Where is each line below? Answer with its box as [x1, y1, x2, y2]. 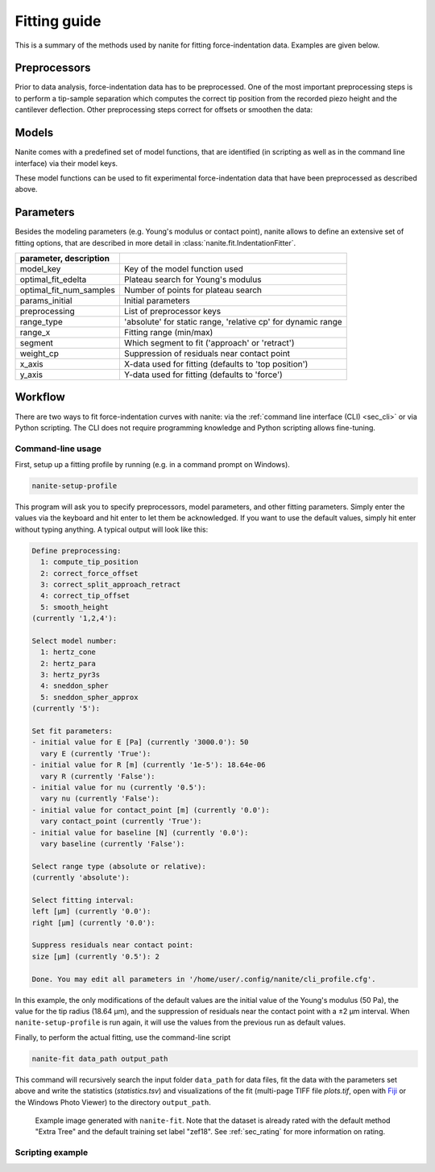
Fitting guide [14, 12, 101, 30]
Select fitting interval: [31, 895, 135, 905]
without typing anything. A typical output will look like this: [14, 524, 209, 534]
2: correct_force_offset [40, 569, 139, 578]
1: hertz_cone [40, 648, 97, 656]
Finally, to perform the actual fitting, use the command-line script [14, 1032, 231, 1042]
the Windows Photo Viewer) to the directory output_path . [14, 1097, 211, 1107]
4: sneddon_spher [40, 681, 109, 690]
